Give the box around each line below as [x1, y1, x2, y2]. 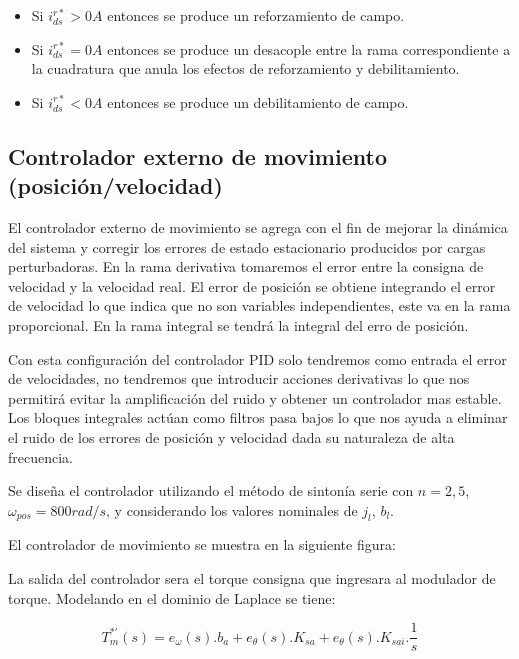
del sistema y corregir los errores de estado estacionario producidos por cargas [8, 236, 486, 257]
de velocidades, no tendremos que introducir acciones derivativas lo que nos [8, 368, 470, 389]
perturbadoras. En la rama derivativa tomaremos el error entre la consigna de [8, 256, 484, 277]
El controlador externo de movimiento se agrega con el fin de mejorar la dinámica [8, 216, 508, 237]
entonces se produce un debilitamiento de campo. [107, 91, 409, 112]
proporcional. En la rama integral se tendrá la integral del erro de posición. [8, 314, 469, 335]
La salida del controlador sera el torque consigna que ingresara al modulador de [8, 568, 496, 589]
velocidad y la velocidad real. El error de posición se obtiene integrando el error [8, 275, 496, 296]
